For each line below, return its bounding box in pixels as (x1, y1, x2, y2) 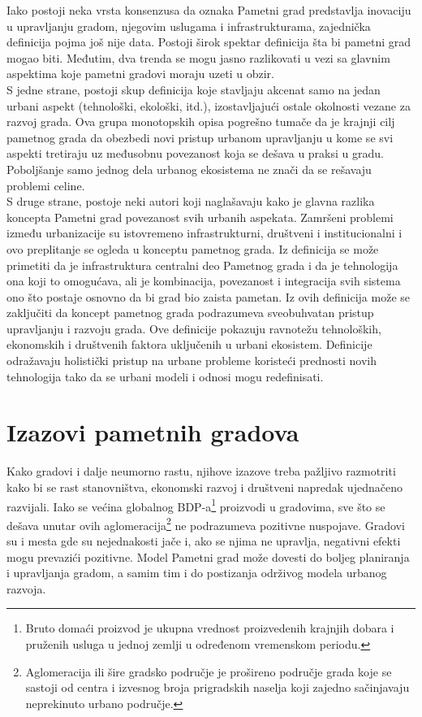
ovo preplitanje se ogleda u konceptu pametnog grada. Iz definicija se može (6, 240, 379, 257)
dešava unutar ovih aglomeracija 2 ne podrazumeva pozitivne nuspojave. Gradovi (6, 514, 405, 533)
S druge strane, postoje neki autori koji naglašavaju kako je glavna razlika (6, 193, 375, 210)
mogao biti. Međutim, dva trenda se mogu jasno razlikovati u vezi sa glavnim (6, 49, 390, 66)
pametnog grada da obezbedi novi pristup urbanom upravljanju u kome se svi (6, 128, 394, 146)
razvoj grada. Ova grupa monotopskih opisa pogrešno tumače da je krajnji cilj (6, 113, 395, 130)
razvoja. (6, 580, 46, 597)
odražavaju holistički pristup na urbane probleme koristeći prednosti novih (6, 352, 377, 369)
